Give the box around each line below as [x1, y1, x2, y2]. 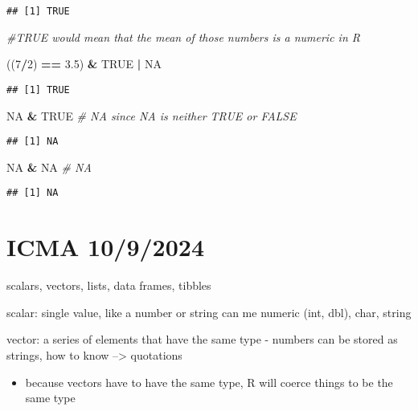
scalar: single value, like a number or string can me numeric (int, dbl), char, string [6, 303, 412, 320]
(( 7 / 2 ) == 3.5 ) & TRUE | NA [6, 55, 162, 72]
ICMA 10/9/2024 [6, 230, 205, 263]
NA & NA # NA [6, 158, 92, 175]
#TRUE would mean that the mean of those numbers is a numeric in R [6, 28, 361, 45]
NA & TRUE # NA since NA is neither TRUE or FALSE [6, 107, 297, 124]
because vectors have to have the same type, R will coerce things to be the [25, 373, 393, 390]
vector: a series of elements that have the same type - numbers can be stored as [6, 331, 398, 348]
